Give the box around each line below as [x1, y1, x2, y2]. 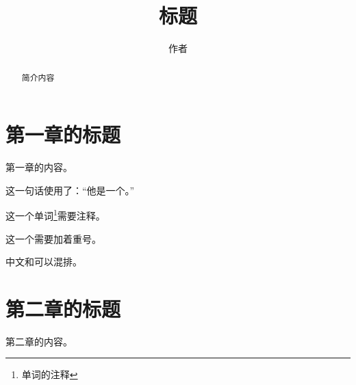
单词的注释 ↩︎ [21, 367, 78, 382]
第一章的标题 [5, 120, 121, 148]
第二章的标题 [5, 294, 121, 322]
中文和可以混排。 [5, 254, 82, 269]
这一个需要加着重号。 [5, 231, 101, 245]
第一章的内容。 [5, 160, 73, 174]
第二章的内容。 [5, 334, 73, 348]
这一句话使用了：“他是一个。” [5, 183, 135, 197]
